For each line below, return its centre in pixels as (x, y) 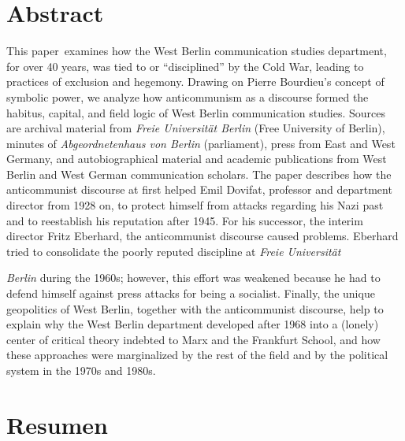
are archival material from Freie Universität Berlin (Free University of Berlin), (196, 128)
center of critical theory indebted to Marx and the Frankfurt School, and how (193, 339)
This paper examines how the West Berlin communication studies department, (197, 51)
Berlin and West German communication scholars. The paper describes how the (199, 174)
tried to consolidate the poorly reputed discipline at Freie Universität (174, 251)
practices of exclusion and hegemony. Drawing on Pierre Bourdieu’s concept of (195, 82)
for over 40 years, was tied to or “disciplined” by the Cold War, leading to (185, 66)
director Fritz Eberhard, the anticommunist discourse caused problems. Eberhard (202, 236)
